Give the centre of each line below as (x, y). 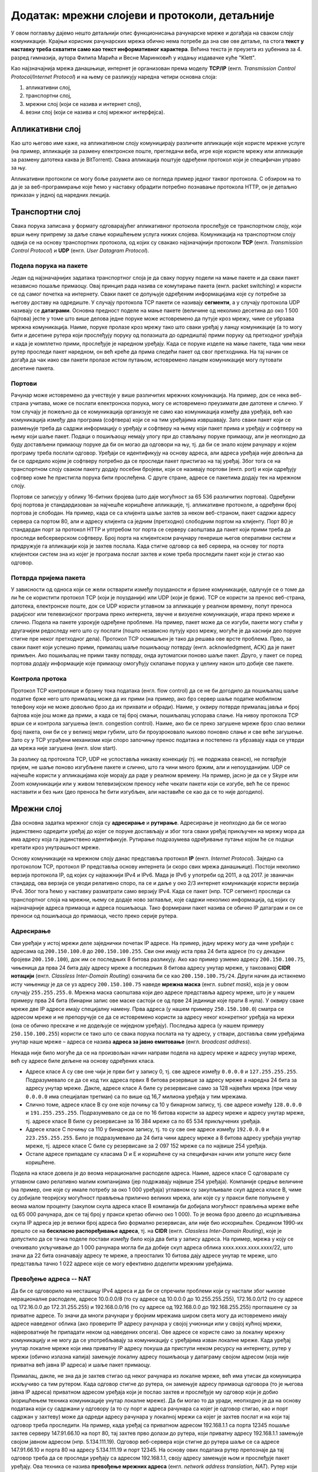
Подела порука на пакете (49, 266)
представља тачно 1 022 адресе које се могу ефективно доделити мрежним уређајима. (122, 1264)
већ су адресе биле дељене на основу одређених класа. (83, 1061)
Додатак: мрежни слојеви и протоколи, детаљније (143, 15)
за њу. (19, 168)
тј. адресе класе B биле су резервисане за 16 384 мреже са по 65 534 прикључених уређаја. (143, 1121)
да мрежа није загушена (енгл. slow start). (64, 748)
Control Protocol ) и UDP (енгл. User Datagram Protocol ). (80, 251)
